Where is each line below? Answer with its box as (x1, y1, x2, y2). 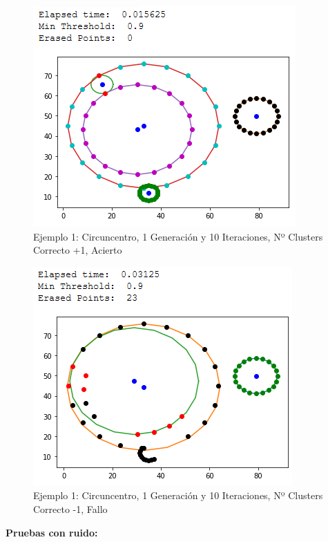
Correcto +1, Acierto (33, 243, 122, 257)
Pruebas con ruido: (6, 525, 98, 539)
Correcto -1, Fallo (33, 501, 108, 516)
